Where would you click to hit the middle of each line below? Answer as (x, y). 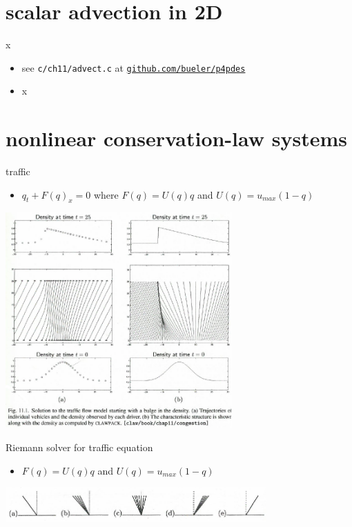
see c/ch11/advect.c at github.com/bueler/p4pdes (134, 67)
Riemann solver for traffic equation (79, 447)
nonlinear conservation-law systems (177, 138)
